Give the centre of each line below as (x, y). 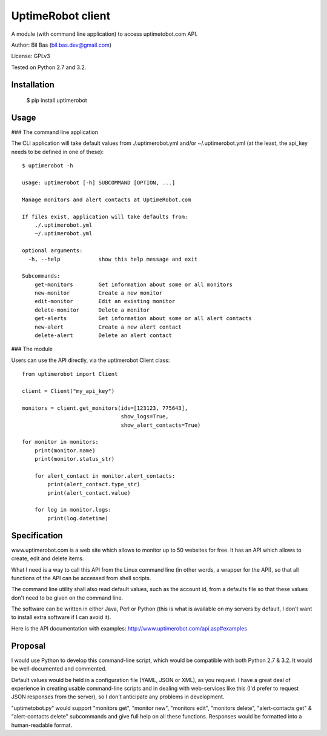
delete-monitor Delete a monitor (92, 310)
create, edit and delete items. (48, 558)
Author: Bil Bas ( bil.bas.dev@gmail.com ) (61, 45)
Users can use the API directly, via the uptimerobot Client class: (91, 360)
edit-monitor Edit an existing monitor (105, 301)
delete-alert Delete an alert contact (103, 336)
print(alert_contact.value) (89, 493)
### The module (32, 349)
